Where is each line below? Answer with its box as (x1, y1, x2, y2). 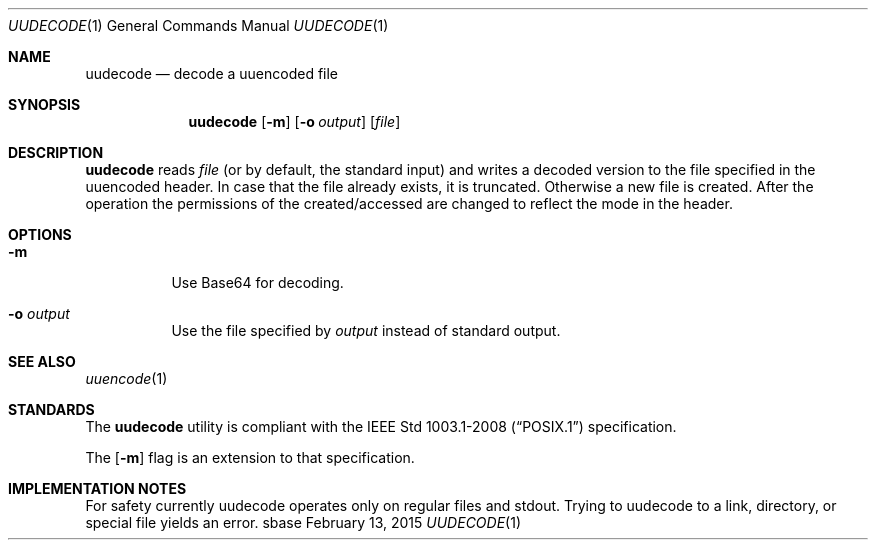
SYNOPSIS (8, 96, 81, 113)
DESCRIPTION (8, 144, 104, 161)
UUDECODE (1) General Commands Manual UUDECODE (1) (8, 17, 389, 34)
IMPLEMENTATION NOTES (8, 480, 187, 497)
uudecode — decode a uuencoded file (85, 65, 339, 82)
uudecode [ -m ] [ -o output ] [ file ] (188, 113, 401, 130)
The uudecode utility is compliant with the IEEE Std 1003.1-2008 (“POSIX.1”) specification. (85, 418, 677, 435)
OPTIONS (8, 226, 72, 243)
